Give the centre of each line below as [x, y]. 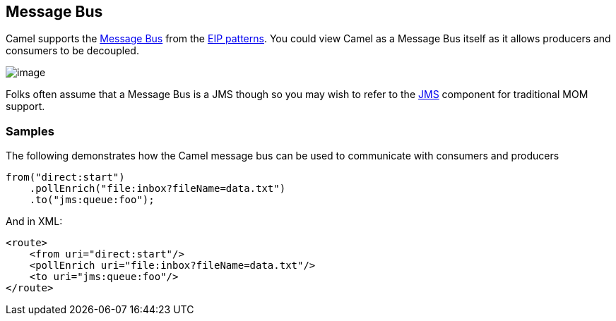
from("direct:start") [65, 177]
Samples [30, 131]
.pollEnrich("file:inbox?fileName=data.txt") [158, 189]
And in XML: [34, 222]
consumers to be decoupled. [72, 51]
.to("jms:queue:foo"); [92, 200]
